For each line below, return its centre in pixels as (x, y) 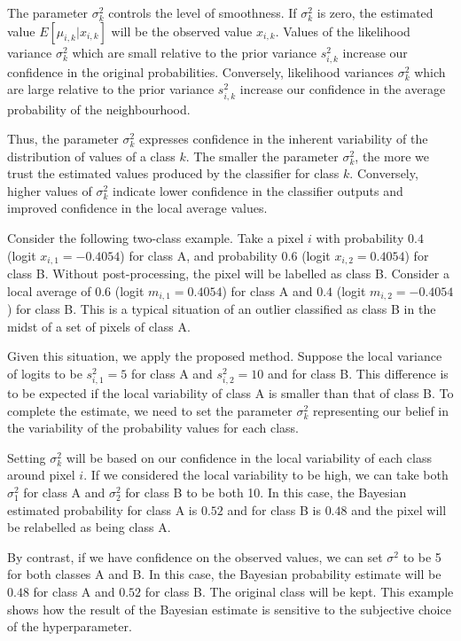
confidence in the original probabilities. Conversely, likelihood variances (200, 71)
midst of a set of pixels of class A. (99, 326)
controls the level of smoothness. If (203, 12)
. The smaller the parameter (262, 156)
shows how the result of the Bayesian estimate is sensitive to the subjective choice (229, 609)
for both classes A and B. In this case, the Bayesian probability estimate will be (224, 574)
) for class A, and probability (199, 255)
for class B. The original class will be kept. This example (299, 592)
